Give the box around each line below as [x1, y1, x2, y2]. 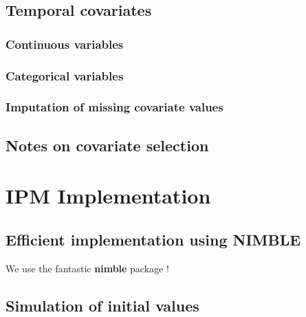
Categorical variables [6, 67, 124, 84]
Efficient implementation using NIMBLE [6, 228, 301, 250]
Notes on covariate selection [6, 134, 209, 155]
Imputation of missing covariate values [6, 98, 223, 116]
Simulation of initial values [6, 294, 199, 316]
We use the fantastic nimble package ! [6, 261, 169, 275]
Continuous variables [6, 35, 124, 52]
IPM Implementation [6, 182, 211, 210]
